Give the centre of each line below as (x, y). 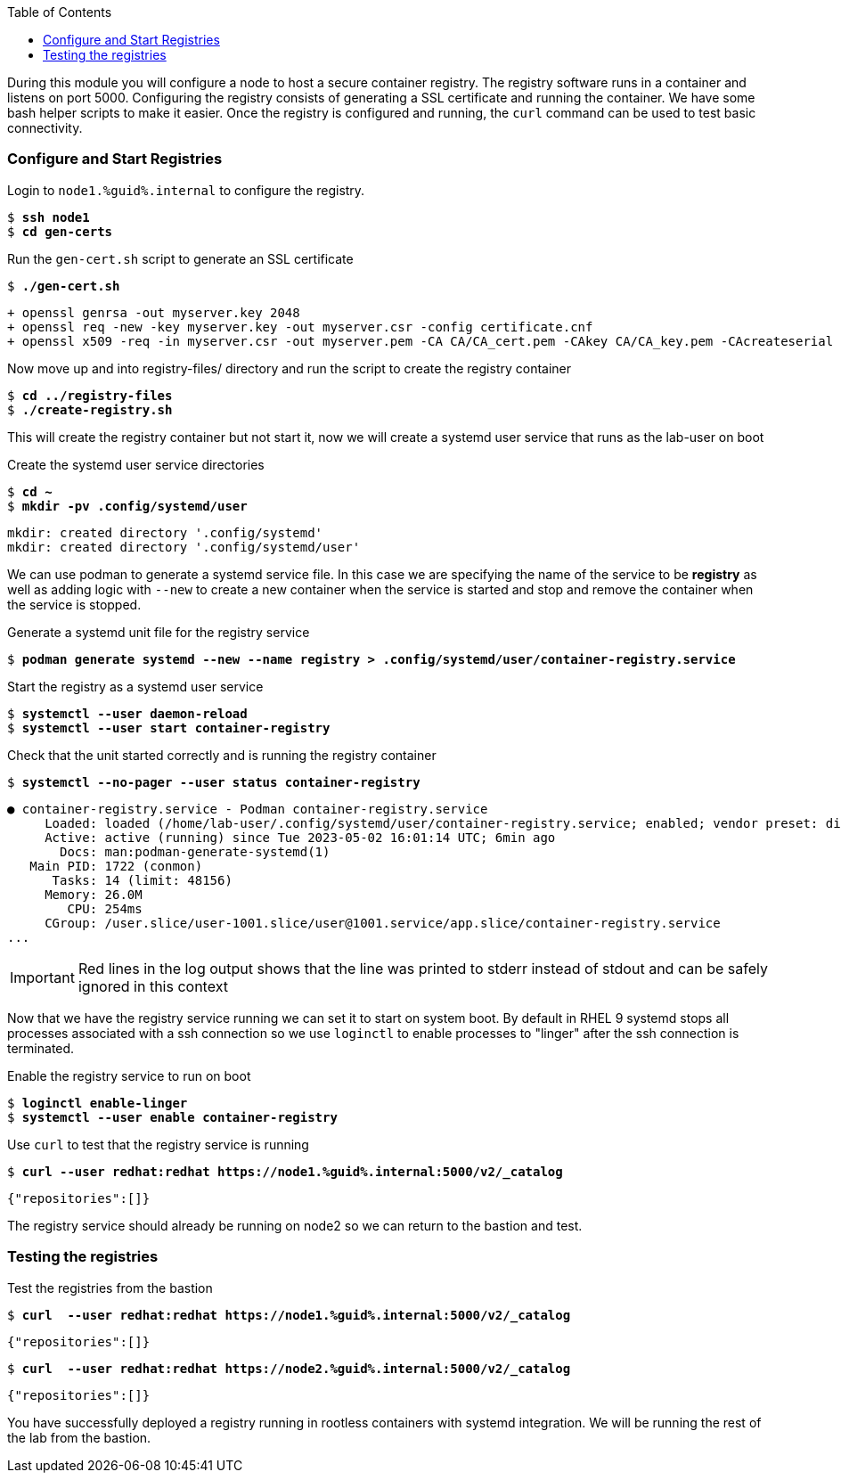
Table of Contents (60, 12)
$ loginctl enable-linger (98, 1103)
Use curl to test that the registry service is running (158, 1144)
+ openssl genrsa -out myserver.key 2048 (154, 312)
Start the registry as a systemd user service (135, 686)
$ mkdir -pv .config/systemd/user (127, 506)
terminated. (41, 1048)
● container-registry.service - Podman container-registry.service (248, 809)
